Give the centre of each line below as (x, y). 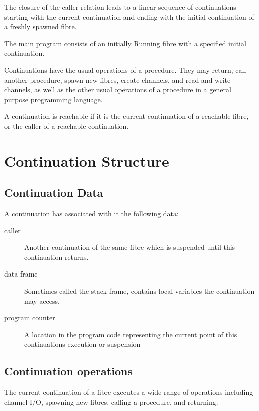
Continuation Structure (87, 160)
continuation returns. (56, 257)
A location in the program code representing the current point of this (131, 334)
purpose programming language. (53, 99)
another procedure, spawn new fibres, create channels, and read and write (117, 80)
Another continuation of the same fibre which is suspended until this (130, 247)
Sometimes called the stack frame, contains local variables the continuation (140, 291)
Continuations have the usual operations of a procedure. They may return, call (125, 70)
